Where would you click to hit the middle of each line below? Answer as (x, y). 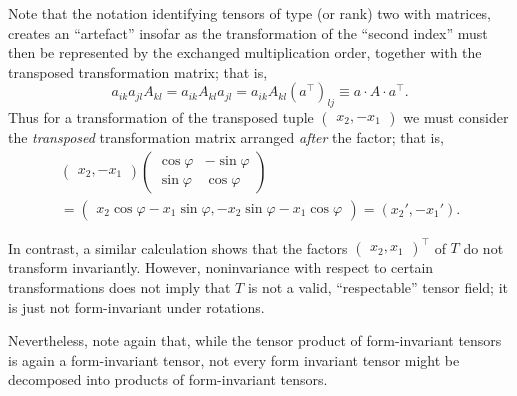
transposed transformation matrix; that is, (138, 71)
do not (483, 247)
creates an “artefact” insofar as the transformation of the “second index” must (248, 32)
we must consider (456, 117)
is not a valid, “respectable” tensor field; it (377, 286)
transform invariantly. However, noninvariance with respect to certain (221, 267)
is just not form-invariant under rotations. (136, 306)
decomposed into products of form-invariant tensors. (168, 379)
